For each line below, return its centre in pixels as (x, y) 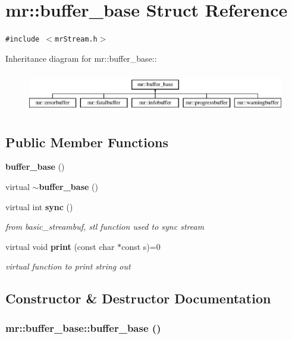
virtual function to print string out (68, 266)
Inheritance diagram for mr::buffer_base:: (81, 58)
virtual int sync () (39, 206)
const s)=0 (141, 246)
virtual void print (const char (60, 246)
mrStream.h (76, 39)
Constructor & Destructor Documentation (138, 298)
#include (23, 39)
